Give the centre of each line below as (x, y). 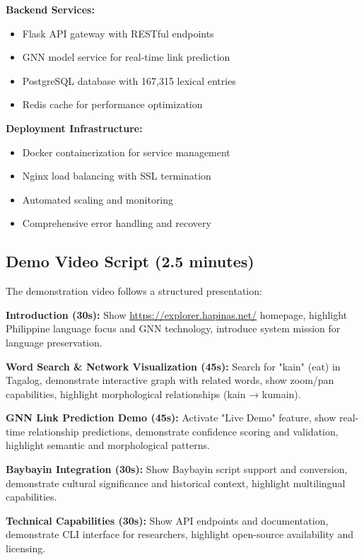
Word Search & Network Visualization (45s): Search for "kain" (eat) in (173, 366)
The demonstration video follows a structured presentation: (134, 291)
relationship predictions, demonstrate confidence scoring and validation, (183, 431)
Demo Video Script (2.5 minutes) (130, 261)
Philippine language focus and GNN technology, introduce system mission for (173, 328)
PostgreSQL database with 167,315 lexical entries (129, 80)
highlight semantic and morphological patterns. (108, 445)
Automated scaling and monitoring (98, 199)
